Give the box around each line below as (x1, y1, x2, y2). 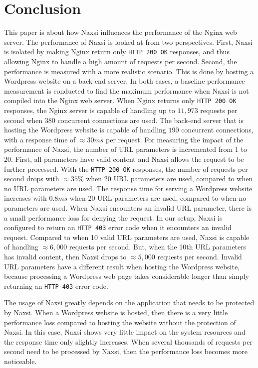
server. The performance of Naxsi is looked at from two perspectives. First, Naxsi (4, 36, 253, 47)
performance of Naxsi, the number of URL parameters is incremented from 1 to (4, 144, 247, 154)
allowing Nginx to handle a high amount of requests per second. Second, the (4, 56, 237, 66)
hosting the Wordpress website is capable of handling (4, 124, 166, 135)
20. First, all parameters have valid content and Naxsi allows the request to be (4, 153, 244, 164)
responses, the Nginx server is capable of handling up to (4, 105, 175, 115)
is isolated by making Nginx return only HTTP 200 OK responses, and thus (4, 46, 230, 57)
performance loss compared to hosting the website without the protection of (4, 317, 236, 327)
